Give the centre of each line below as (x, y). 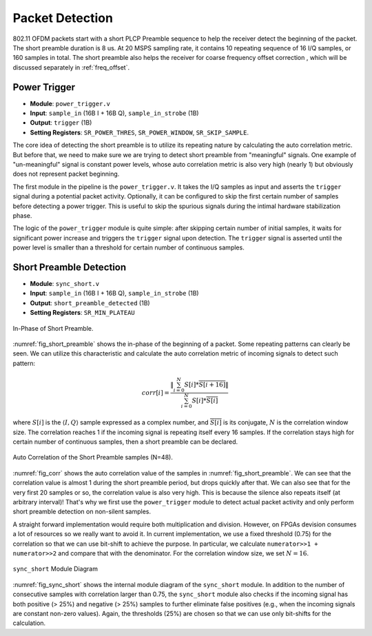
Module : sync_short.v (65, 284)
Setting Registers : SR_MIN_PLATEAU (82, 313)
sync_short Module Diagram (55, 569)
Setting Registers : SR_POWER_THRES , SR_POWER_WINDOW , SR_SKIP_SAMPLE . (139, 132)
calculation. (29, 623)
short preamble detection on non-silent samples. (82, 512)
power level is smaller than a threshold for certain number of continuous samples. (128, 247)
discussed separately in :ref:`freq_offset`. (71, 67)
